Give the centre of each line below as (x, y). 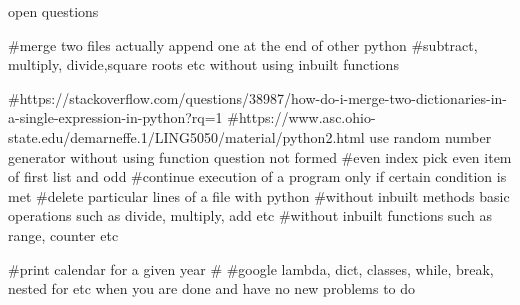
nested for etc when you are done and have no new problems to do (212, 288)
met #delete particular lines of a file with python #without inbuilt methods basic (259, 195)
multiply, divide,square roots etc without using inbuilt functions (203, 64)
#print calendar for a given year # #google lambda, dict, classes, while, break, (251, 268)
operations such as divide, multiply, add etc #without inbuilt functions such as (250, 215)
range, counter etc (63, 234)
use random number (430, 136)
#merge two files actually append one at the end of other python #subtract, (243, 44)
